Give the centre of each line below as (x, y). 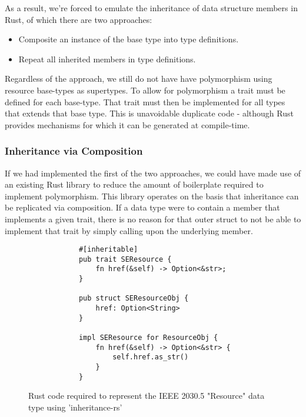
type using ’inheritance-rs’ (75, 407)
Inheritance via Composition (74, 151)
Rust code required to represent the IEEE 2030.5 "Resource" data (147, 396)
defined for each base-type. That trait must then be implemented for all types (145, 101)
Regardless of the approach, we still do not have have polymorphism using (139, 79)
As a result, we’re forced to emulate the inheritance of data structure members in (151, 8)
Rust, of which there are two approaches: (79, 19)
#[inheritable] (108, 250)
